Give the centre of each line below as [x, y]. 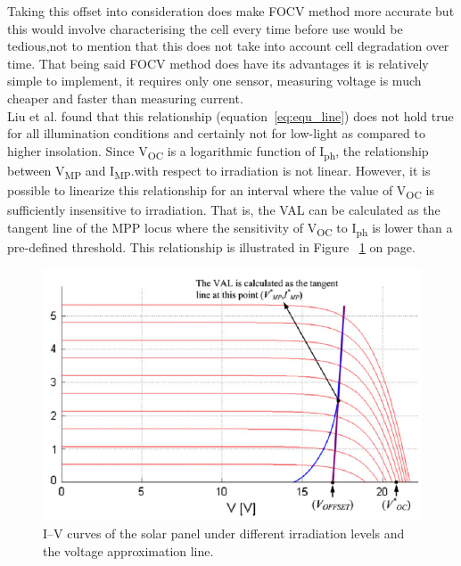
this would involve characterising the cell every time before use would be [205, 28]
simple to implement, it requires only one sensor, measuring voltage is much [214, 81]
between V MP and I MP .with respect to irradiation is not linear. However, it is [219, 171]
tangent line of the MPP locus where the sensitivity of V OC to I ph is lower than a [230, 228]
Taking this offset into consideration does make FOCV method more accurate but [231, 11]
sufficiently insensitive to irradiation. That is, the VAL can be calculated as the [224, 210]
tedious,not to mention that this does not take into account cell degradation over [228, 46]
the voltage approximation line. [128, 550]
